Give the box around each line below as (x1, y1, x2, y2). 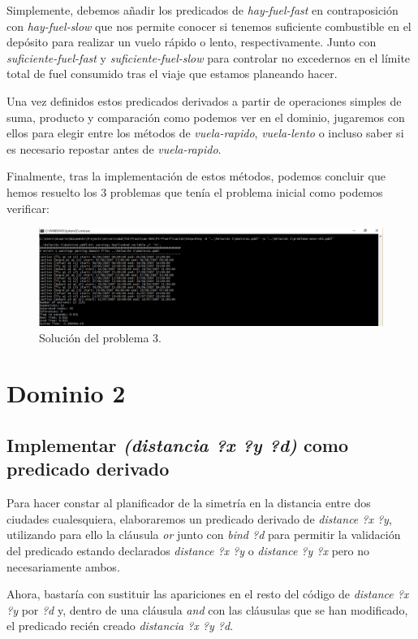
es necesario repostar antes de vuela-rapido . (6, 140, 222, 157)
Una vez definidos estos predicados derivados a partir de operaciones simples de (6, 92, 402, 109)
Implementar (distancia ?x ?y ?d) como (6, 432, 349, 457)
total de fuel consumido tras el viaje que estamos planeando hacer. (6, 65, 338, 82)
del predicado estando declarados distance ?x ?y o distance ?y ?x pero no (6, 541, 369, 559)
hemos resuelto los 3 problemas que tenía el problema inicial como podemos (6, 183, 383, 200)
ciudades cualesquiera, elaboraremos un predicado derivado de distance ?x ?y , (6, 510, 392, 527)
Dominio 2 (6, 376, 126, 410)
